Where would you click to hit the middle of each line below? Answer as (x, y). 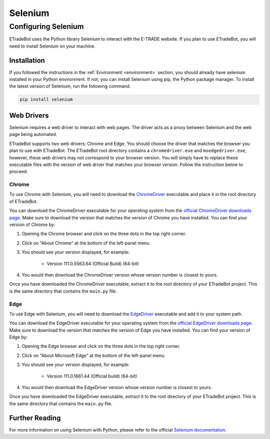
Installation (27, 60)
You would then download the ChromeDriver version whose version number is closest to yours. (120, 274)
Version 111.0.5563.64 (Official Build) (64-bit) (93, 263)
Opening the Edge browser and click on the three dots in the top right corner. (101, 346)
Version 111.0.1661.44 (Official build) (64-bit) (92, 376)
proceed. (18, 171)
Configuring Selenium (46, 26)
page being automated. (33, 134)
